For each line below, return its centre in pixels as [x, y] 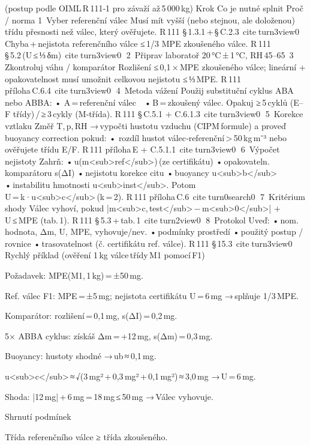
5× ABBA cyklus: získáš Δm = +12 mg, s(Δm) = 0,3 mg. [109, 335]
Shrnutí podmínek [38, 416]
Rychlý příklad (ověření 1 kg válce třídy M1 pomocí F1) [105, 255]
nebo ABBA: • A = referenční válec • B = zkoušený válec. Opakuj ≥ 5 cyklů [146, 102]
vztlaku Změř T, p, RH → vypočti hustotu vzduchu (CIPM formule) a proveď [145, 125]
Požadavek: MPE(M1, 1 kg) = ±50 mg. [74, 275]
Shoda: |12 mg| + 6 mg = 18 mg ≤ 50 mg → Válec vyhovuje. [109, 396]
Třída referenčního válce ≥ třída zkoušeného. [86, 436]
